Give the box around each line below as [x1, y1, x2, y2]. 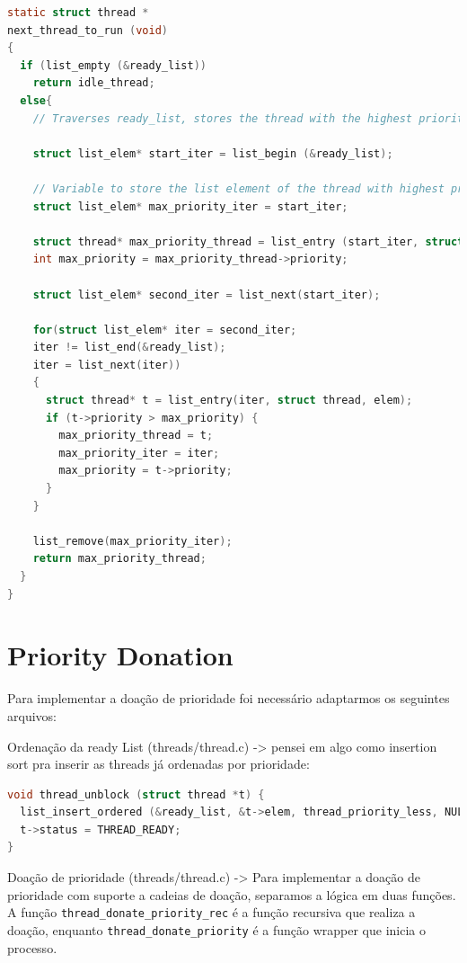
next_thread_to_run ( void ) [7, 23, 169, 37]
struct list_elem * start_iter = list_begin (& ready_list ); [32, 147, 393, 160]
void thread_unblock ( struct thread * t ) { [7, 788, 265, 801]
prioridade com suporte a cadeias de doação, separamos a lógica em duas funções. [7, 885, 456, 904]
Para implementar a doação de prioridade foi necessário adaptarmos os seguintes [7, 689, 450, 708]
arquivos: [7, 706, 57, 725]
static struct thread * [7, 6, 149, 19]
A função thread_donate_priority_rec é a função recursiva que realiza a [7, 903, 416, 922]
